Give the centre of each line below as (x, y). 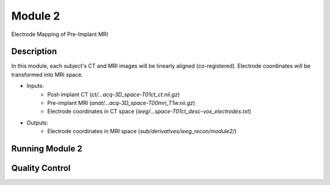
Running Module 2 (47, 149)
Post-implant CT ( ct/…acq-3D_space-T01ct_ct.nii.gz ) (114, 94)
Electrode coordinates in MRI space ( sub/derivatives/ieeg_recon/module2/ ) (142, 131)
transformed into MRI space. (47, 74)
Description (34, 52)
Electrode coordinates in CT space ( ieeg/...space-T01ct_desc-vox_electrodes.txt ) (149, 111)
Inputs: (35, 86)
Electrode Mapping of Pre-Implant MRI (60, 34)
